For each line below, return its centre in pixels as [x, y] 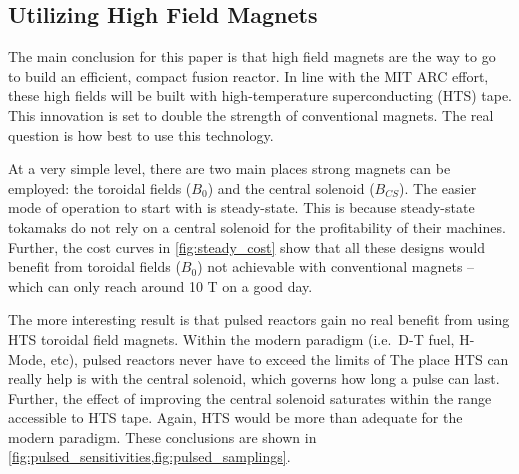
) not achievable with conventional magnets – [336, 266]
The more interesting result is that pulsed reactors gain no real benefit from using [259, 319]
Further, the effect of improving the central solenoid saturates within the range [250, 397]
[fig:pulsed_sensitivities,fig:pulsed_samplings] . [149, 456]
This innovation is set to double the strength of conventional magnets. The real [251, 114]
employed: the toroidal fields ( [100, 187]
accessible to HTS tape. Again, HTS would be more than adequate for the [235, 417]
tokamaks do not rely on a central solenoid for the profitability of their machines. [257, 226]
